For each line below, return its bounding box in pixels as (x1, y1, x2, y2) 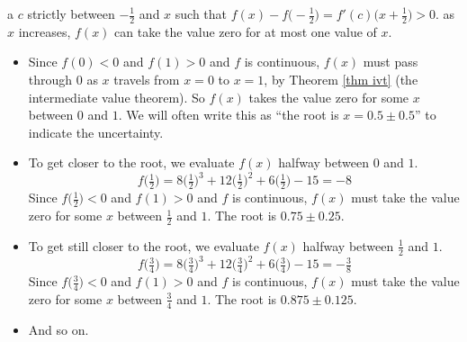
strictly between (27, 4, 115, 22)
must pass (363, 52, 418, 71)
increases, (18, 22, 71, 40)
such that (175, 4, 228, 22)
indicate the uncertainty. (28, 122, 164, 141)
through (28, 70, 73, 89)
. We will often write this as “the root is (118, 105, 339, 124)
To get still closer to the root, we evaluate (28, 236, 259, 255)
